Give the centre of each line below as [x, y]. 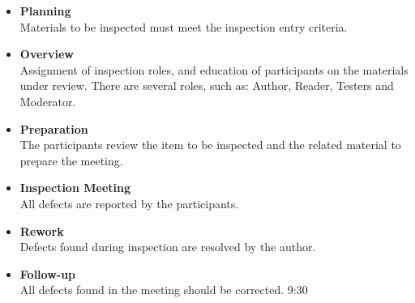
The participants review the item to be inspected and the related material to [210, 145]
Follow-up [48, 273]
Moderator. [48, 101]
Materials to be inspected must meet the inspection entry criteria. [184, 26]
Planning [45, 11]
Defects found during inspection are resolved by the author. [168, 247]
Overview [47, 54]
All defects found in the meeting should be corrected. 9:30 [164, 290]
